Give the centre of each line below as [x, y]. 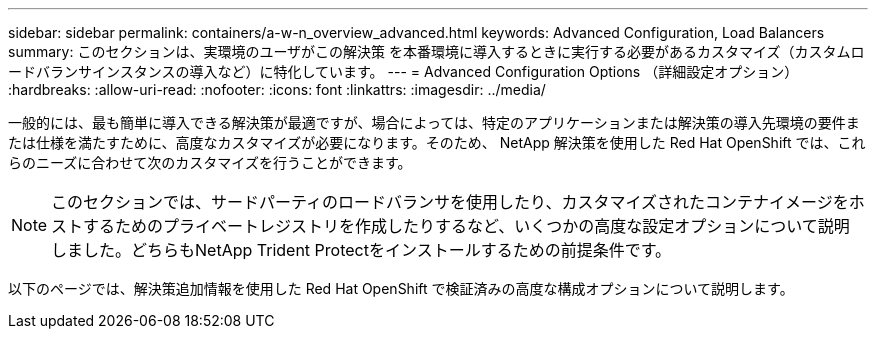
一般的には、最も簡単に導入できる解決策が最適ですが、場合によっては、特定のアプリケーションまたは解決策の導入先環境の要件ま [434, 122]
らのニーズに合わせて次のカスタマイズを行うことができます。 [210, 162]
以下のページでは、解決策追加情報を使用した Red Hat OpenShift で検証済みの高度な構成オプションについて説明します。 [401, 288]
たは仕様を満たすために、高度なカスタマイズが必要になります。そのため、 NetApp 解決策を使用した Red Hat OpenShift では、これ [437, 142]
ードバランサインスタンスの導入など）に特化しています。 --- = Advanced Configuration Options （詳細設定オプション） [403, 71]
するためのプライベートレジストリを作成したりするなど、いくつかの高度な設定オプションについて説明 [466, 226]
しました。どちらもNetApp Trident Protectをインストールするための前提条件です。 [361, 250]
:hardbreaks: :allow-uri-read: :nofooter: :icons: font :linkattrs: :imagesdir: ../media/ [277, 89]
